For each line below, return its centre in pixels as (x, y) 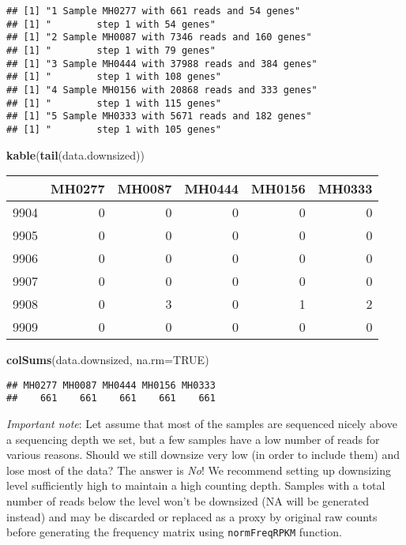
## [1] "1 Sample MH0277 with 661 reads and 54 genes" (154, 11)
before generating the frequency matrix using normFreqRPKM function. (174, 532)
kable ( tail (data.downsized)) (75, 154)
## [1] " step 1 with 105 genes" (114, 129)
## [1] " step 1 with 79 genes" (111, 50)
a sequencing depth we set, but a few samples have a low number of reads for (193, 439)
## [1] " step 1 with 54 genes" (111, 24)
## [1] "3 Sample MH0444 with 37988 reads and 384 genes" (162, 64)
